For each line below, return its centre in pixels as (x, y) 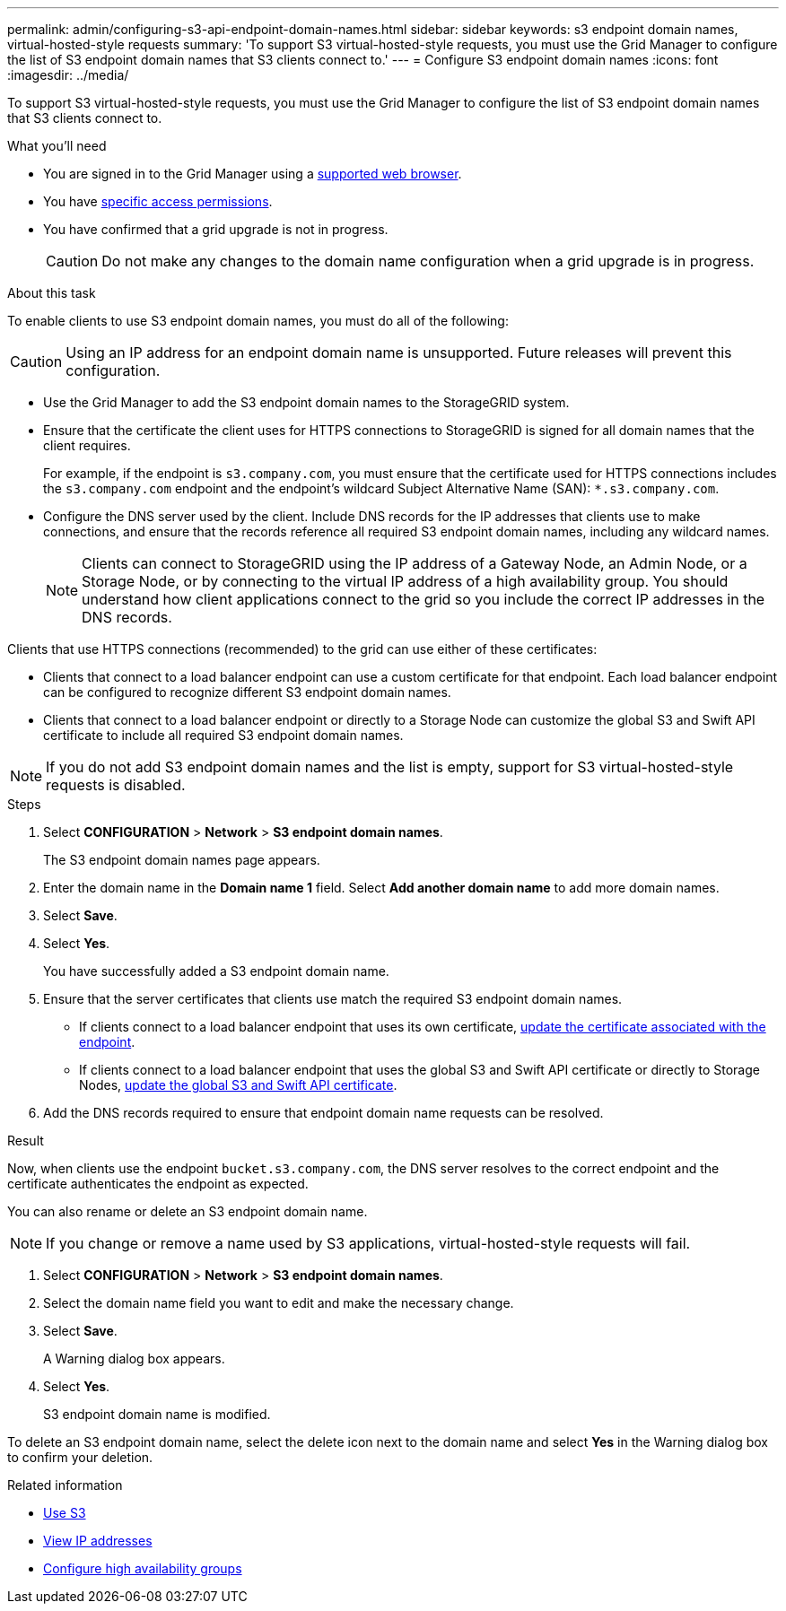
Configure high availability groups (143, 1568)
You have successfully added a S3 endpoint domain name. (216, 971)
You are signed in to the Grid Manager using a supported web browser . (253, 174)
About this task (52, 293)
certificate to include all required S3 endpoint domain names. (223, 735)
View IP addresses (98, 1541)
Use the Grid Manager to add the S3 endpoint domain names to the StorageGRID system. (306, 402)
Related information (65, 1485)
